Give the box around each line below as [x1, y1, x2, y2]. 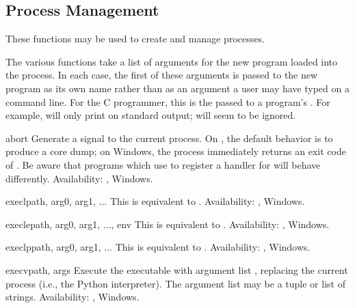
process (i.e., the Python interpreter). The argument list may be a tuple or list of [5, 276, 345, 290]
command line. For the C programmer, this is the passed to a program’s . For [5, 94, 330, 109]
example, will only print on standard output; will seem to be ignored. [5, 108, 296, 122]
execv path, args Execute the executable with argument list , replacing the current [5, 262, 348, 277]
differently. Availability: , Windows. [5, 171, 153, 185]
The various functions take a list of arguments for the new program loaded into [5, 54, 338, 68]
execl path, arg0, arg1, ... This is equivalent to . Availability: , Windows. [5, 194, 305, 208]
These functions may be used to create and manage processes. [5, 31, 265, 46]
